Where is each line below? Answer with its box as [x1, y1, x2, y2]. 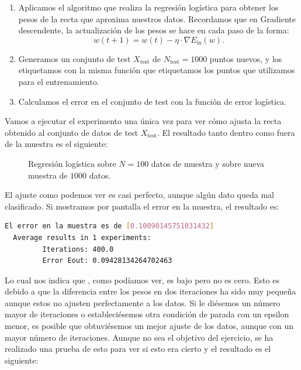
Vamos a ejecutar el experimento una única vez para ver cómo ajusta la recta [5, 115, 282, 127]
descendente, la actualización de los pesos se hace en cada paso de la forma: [18, 24, 289, 36]
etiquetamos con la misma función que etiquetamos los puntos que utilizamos [18, 64, 295, 76]
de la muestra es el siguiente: [5, 138, 108, 150]
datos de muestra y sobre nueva [151, 157, 265, 169]
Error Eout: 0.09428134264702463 [42, 256, 172, 265]
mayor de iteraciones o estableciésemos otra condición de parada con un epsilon [5, 308, 289, 320]
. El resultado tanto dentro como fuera [157, 126, 295, 138]
